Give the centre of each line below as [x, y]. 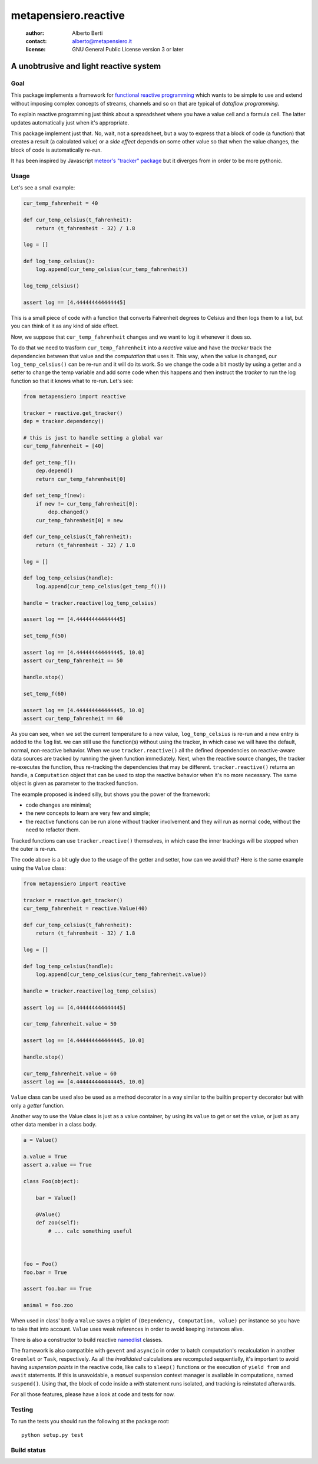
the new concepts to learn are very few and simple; [88, 813]
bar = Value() [56, 1198]
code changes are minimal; [58, 805]
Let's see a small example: [43, 188]
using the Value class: [38, 868]
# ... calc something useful [90, 1231]
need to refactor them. [53, 830]
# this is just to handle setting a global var [93, 438]
